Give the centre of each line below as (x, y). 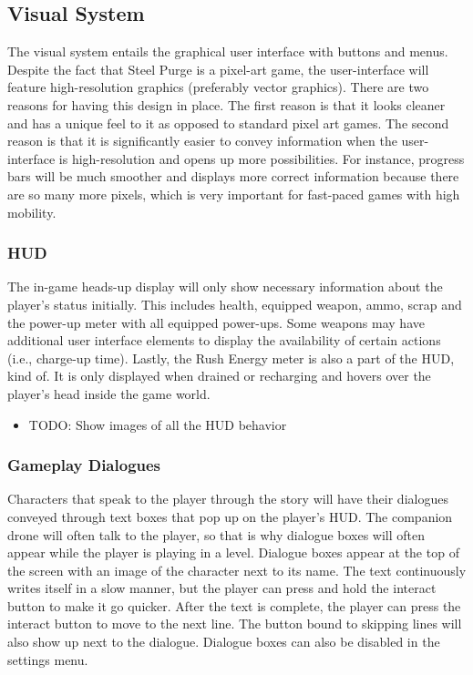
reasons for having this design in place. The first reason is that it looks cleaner (226, 104)
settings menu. (48, 659)
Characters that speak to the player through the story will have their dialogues (228, 499)
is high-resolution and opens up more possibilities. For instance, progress (262, 158)
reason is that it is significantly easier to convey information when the (202, 141)
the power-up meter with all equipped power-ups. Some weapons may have (216, 322)
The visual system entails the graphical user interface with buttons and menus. (228, 51)
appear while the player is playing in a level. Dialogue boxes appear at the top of (233, 552)
